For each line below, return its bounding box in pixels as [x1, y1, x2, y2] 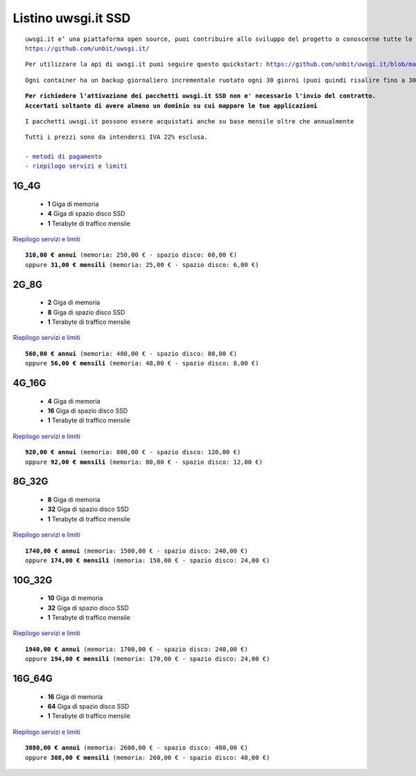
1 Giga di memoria [47, 200, 99, 208]
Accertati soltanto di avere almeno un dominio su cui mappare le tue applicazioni [25, 101, 318, 110]
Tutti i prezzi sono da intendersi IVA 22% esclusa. [25, 133, 208, 141]
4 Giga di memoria [47, 397, 101, 405]
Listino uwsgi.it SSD [12, 10, 131, 26]
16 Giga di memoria [47, 692, 103, 700]
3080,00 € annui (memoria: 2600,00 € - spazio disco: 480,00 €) [25, 744, 249, 752]
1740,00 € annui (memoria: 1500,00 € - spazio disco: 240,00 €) [25, 546, 249, 555]
